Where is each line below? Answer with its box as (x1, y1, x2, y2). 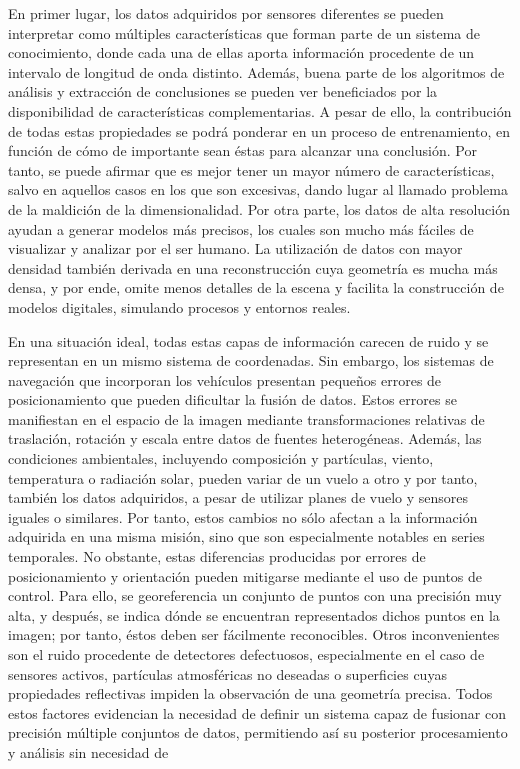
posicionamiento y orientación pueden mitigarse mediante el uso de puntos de (8, 565, 483, 586)
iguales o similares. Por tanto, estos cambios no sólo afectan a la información (8, 506, 478, 527)
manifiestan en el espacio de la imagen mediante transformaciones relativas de (8, 408, 485, 429)
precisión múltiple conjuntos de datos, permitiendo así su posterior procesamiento (8, 722, 508, 743)
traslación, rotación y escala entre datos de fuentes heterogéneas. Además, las (8, 428, 482, 449)
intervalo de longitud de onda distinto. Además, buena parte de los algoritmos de (8, 61, 505, 82)
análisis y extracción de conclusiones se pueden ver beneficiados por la (8, 81, 438, 102)
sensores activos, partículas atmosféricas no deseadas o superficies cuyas (8, 663, 447, 684)
